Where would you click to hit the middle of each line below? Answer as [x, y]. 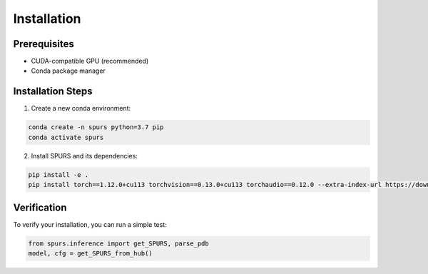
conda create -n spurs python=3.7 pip [96, 127]
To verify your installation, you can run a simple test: [90, 224]
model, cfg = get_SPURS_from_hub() [90, 253]
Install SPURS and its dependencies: [85, 156]
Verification [40, 207]
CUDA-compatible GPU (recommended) [90, 61]
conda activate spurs [66, 137]
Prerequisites [44, 44]
